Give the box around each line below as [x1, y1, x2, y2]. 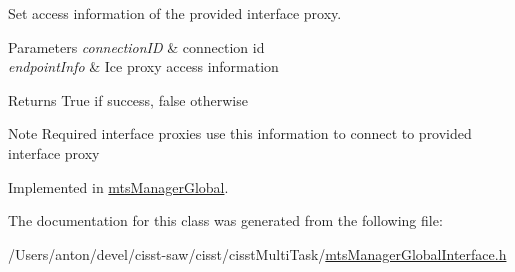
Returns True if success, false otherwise [8, 89, 248, 110]
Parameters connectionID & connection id [8, 36, 265, 57]
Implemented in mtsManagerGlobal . [8, 176, 229, 197]
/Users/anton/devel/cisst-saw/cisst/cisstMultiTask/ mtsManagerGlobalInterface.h [8, 243, 507, 264]
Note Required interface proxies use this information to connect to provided [8, 123, 472, 144]
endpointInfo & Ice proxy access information [8, 56, 279, 77]
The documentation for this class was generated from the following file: [8, 210, 443, 231]
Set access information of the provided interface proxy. [8, 3, 342, 23]
